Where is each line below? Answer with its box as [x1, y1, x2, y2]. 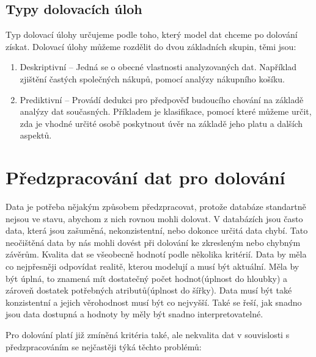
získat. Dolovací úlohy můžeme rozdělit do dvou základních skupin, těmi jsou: [6, 40, 296, 52]
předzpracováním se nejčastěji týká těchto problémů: [6, 340, 202, 353]
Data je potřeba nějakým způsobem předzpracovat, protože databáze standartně [6, 200, 306, 213]
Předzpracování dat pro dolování [6, 165, 285, 190]
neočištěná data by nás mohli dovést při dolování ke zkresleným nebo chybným [6, 236, 301, 248]
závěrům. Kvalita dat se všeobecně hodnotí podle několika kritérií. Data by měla [6, 248, 307, 261]
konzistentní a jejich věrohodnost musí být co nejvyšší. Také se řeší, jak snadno [6, 295, 302, 308]
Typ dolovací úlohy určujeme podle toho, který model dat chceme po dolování [6, 28, 298, 41]
